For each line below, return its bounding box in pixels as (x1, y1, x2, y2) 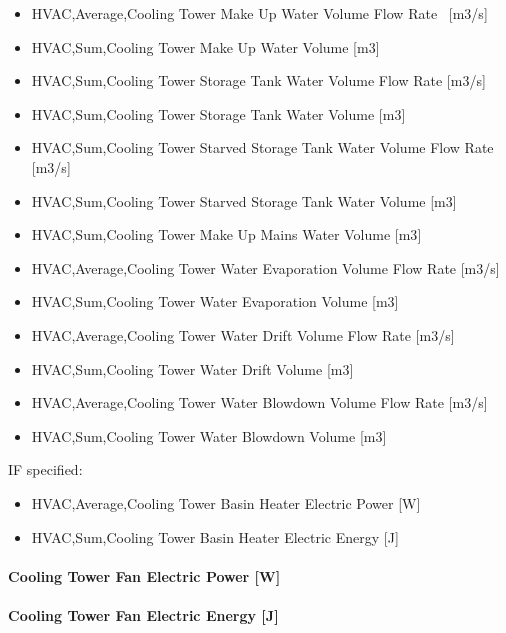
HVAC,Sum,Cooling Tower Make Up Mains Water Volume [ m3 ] (31, 224, 422, 245)
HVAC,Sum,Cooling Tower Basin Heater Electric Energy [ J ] (31, 526, 399, 547)
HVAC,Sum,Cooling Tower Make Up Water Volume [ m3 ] (31, 36, 380, 57)
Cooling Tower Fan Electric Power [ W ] (8, 565, 281, 586)
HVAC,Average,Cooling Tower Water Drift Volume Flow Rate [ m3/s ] (31, 324, 455, 345)
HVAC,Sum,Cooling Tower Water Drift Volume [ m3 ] (31, 358, 354, 379)
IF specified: (8, 459, 83, 480)
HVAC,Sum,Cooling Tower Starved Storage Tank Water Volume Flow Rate (31, 137, 494, 158)
